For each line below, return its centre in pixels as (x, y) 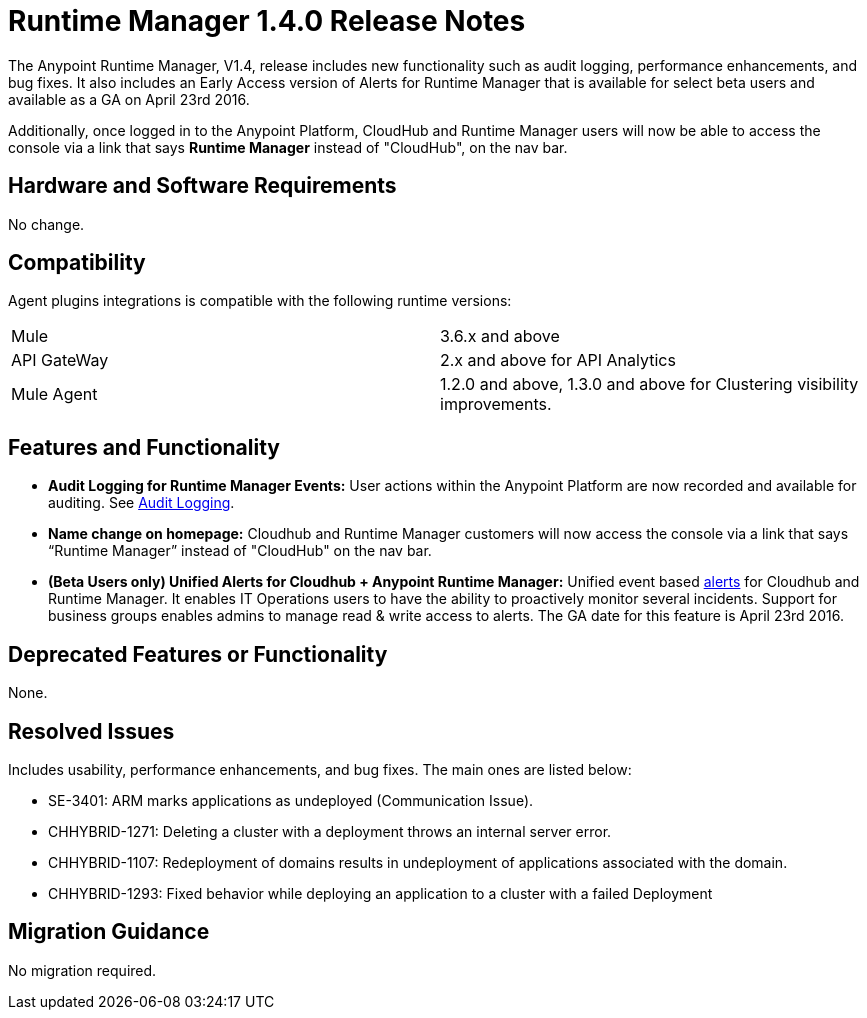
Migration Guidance (109, 932)
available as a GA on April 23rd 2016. (129, 99)
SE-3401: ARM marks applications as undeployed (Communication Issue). (291, 800)
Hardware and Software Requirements (202, 186)
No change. (46, 224)
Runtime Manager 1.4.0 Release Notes (267, 21)
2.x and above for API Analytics (558, 360)
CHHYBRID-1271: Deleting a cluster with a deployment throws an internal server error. (330, 831)
